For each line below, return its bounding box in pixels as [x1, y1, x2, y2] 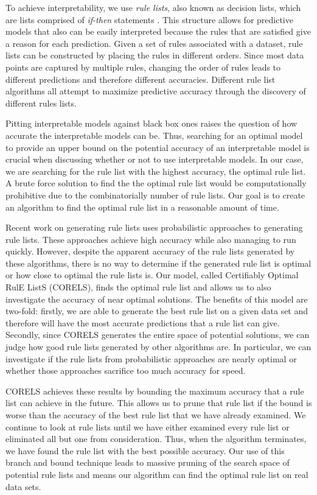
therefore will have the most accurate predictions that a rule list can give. [5, 316, 280, 329]
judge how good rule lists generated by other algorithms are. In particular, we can [5, 340, 312, 353]
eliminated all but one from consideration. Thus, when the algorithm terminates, [5, 432, 307, 445]
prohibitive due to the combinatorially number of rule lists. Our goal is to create [5, 188, 305, 201]
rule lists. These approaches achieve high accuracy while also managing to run [5, 233, 296, 245]
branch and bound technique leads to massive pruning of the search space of [5, 456, 290, 469]
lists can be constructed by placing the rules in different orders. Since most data [5, 49, 304, 61]
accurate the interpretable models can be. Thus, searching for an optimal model [5, 128, 303, 141]
